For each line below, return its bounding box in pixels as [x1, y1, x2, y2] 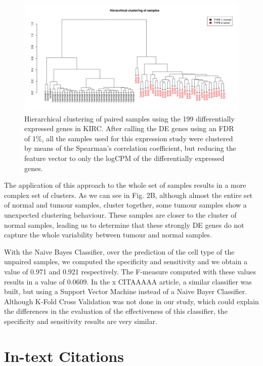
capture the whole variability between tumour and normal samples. [4, 229, 212, 240]
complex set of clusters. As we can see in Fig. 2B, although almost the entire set [4, 189, 253, 200]
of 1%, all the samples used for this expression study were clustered [24, 133, 233, 143]
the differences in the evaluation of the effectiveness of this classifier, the [4, 306, 228, 316]
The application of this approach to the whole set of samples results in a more [4, 180, 246, 190]
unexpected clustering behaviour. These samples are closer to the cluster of [4, 209, 237, 220]
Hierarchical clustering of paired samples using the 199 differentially [24, 113, 235, 124]
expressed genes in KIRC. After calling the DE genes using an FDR [24, 123, 234, 134]
